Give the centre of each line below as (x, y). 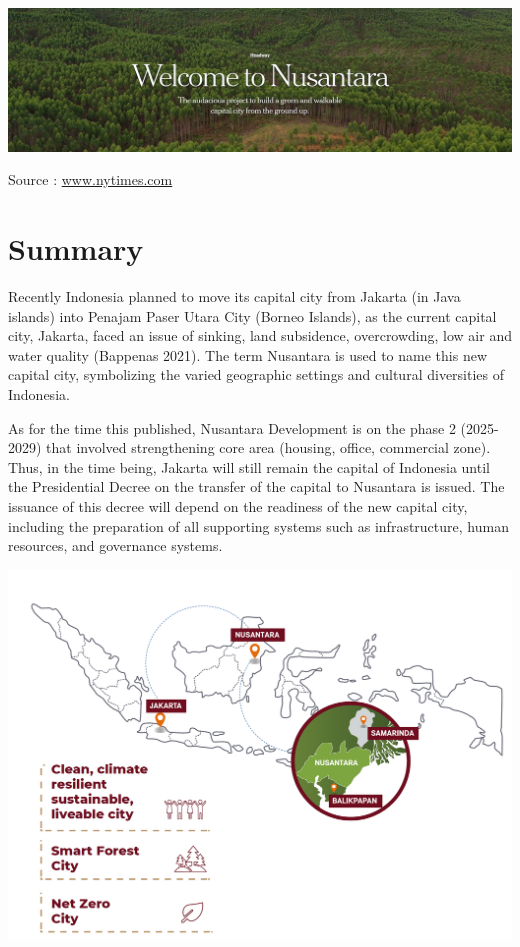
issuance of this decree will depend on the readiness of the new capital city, (238, 505)
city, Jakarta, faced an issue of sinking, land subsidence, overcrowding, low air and (260, 335)
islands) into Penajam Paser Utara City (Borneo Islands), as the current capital (252, 315)
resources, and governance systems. (115, 545)
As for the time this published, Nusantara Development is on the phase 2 (232, 427)
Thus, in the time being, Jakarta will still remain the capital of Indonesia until (249, 466)
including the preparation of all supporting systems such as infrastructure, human (258, 525)
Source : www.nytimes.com (90, 179)
